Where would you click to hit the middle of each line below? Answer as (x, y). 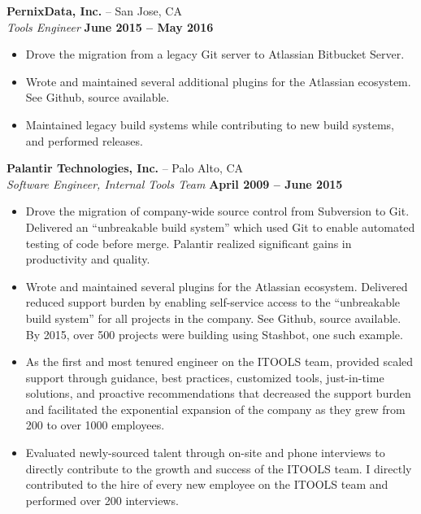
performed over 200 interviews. (102, 500)
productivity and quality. (88, 259)
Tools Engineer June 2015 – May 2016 (110, 26)
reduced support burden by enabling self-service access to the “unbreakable (213, 302)
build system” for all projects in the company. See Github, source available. (213, 318)
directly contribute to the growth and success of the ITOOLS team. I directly (219, 468)
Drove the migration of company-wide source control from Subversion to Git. (217, 211)
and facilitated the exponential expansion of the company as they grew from (215, 409)
